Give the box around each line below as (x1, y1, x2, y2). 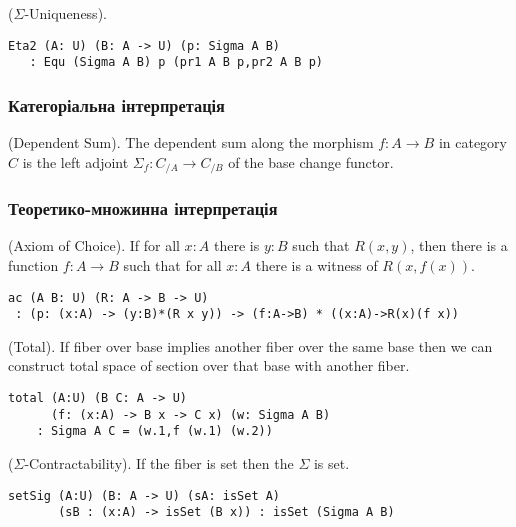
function (8, 254, 59, 275)
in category (438, 132, 507, 153)
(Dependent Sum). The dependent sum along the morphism (8, 132, 374, 153)
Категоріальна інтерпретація (8, 92, 225, 117)
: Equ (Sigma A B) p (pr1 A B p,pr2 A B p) (29, 55, 323, 70)
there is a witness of (255, 254, 378, 275)
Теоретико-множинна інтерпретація (8, 196, 278, 221)
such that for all (123, 254, 222, 275)
